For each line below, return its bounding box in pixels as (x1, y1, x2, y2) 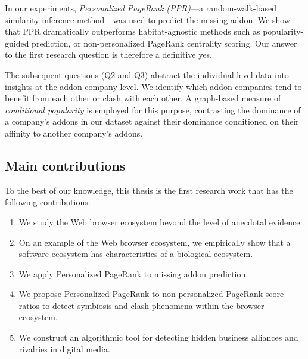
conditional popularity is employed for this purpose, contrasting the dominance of (5, 103, 301, 116)
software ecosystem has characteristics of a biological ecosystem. (18, 247, 253, 260)
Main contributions (5, 156, 126, 174)
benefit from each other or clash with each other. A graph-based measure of (5, 92, 281, 104)
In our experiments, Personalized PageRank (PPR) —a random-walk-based (5, 2, 277, 14)
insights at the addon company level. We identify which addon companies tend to (5, 80, 302, 92)
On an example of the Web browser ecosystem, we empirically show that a (18, 236, 291, 248)
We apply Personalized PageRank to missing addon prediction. (18, 267, 248, 280)
